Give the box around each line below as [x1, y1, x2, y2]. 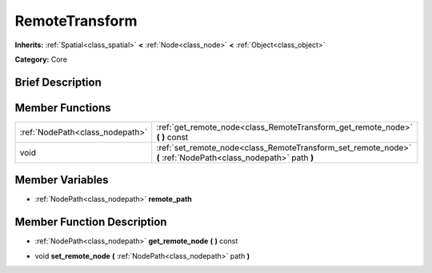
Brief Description [14, 75, 102, 89]
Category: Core [14, 54, 68, 64]
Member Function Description [14, 215, 167, 229]
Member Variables [14, 173, 109, 187]
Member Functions [14, 101, 111, 114]
